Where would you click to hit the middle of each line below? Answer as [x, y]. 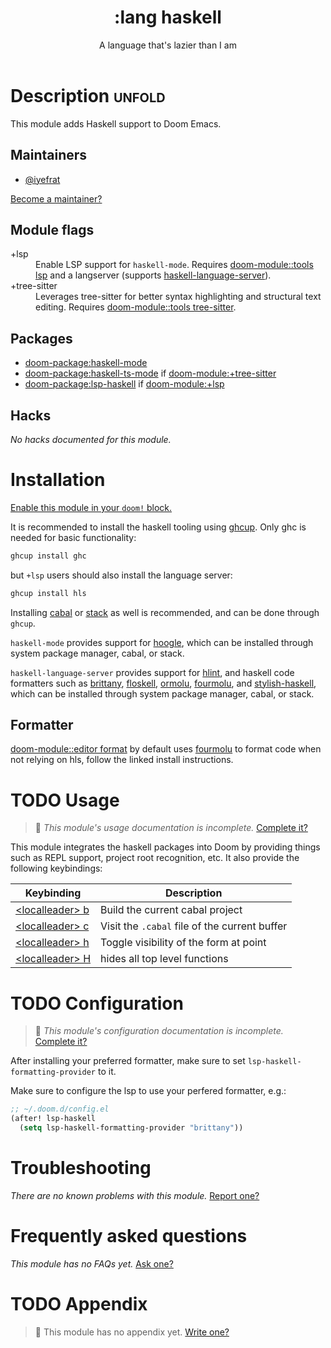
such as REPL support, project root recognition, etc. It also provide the [155, 858]
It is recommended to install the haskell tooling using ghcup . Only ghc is [158, 527]
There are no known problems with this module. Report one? [135, 1195]
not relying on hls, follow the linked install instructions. [122, 760]
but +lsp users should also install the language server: [121, 575]
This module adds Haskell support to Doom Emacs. [116, 123]
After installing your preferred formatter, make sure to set [128, 1061]
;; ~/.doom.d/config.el [60, 1109]
